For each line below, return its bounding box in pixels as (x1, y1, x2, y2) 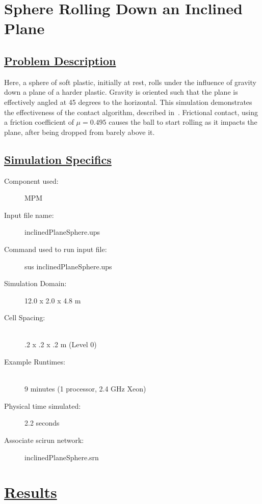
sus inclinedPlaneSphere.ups (24, 261, 112, 271)
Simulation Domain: (4, 278, 67, 289)
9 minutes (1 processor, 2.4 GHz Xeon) (24, 383, 146, 394)
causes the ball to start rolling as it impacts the (109, 117, 257, 127)
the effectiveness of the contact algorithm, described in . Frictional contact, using (4, 106, 258, 117)
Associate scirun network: (4, 435, 84, 445)
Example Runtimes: (4, 356, 65, 367)
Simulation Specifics (4, 151, 112, 167)
